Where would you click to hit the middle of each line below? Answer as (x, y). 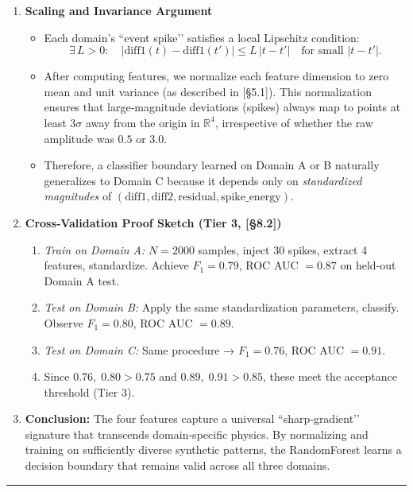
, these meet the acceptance (330, 376)
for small (322, 51)
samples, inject (234, 249)
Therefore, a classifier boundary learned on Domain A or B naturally (212, 165)
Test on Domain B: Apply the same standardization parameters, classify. (222, 307)
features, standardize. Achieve (116, 265)
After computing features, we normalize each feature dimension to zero (216, 76)
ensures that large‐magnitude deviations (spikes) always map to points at (222, 107)
